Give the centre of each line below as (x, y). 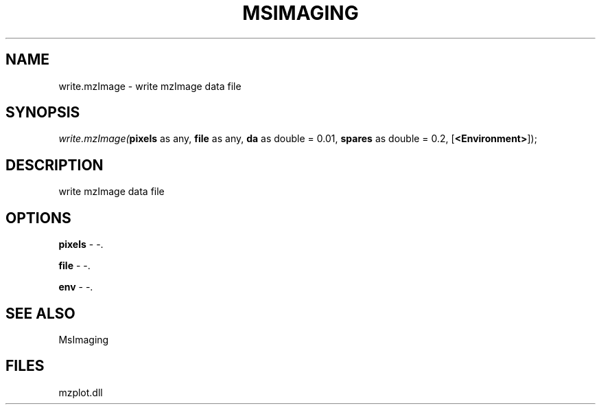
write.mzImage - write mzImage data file (150, 86)
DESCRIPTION (55, 165)
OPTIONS (38, 218)
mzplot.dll (81, 392)
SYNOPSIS (43, 113)
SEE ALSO (40, 313)
